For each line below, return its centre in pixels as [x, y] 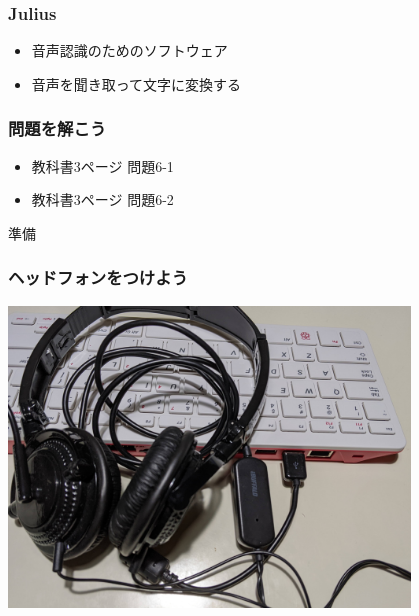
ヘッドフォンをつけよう [98, 277]
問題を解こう [57, 128]
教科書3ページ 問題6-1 [102, 165]
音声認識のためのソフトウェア [129, 50]
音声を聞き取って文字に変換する [136, 83]
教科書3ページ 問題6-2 [102, 199]
